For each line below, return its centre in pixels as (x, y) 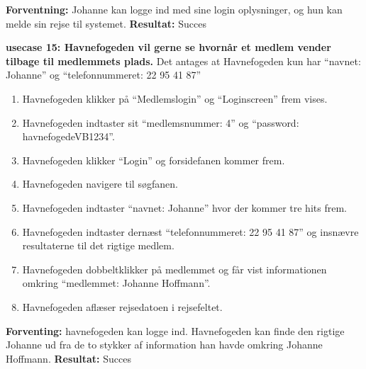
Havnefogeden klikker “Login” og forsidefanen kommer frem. (154, 160)
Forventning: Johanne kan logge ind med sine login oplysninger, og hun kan (174, 9)
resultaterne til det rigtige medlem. (98, 245)
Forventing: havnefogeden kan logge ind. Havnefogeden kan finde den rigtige (175, 330)
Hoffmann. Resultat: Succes (68, 358)
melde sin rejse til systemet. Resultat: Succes (106, 23)
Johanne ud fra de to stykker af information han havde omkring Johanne (164, 345)
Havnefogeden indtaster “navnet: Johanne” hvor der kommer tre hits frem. (184, 207)
